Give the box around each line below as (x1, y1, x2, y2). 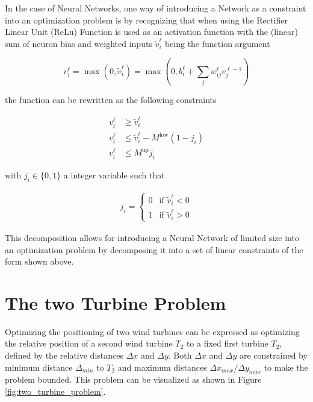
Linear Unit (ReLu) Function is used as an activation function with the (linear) (5, 25, 298, 38)
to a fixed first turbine (186, 337, 268, 350)
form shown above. (5, 255, 74, 268)
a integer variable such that (63, 169, 165, 181)
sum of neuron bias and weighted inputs (5, 37, 152, 49)
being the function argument (164, 37, 270, 49)
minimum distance (5, 360, 73, 373)
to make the (264, 360, 308, 373)
